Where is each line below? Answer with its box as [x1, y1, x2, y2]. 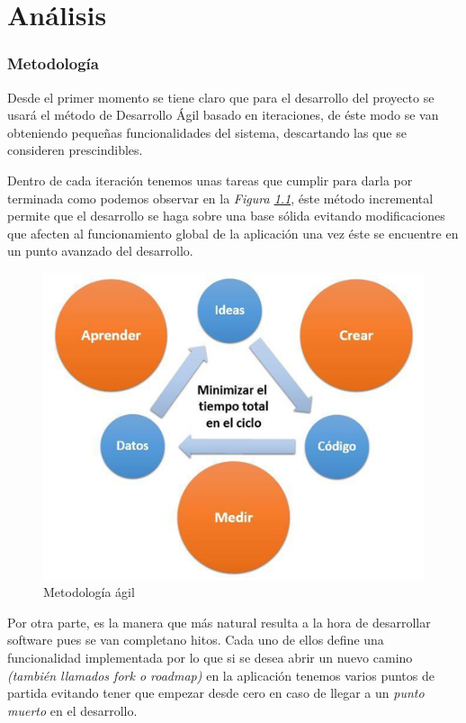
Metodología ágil [43, 583, 135, 601]
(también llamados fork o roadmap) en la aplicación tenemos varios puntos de [7, 665, 435, 684]
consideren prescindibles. [7, 140, 143, 159]
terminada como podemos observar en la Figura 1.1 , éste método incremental [7, 188, 434, 207]
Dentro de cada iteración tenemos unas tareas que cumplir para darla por [7, 170, 413, 189]
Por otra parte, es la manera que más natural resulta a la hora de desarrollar [7, 612, 431, 631]
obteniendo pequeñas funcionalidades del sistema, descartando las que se [7, 122, 407, 141]
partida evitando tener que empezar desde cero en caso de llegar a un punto [7, 683, 425, 702]
